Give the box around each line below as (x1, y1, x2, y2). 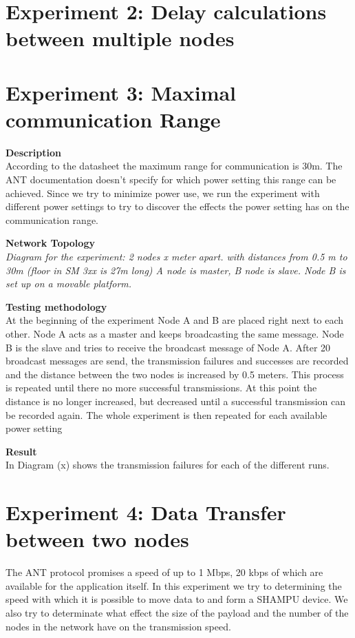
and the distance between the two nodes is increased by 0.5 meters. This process (6, 367, 344, 381)
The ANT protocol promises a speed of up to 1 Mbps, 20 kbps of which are (6, 565, 323, 579)
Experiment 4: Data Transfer (6, 498, 286, 526)
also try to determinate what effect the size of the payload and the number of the (6, 606, 349, 620)
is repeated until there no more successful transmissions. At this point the (6, 380, 317, 395)
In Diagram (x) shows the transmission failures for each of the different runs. (6, 457, 330, 472)
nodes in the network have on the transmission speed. (6, 619, 231, 633)
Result (6, 444, 37, 458)
